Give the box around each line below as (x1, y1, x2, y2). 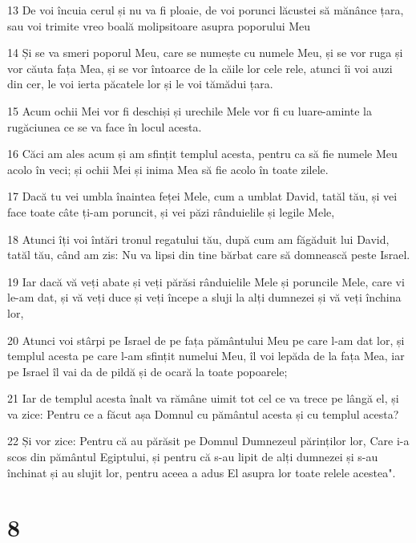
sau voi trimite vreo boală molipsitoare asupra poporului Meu (7, 17, 311, 34)
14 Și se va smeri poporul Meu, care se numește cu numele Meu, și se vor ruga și (7, 44, 403, 61)
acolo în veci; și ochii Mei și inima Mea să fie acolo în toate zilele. (7, 160, 329, 177)
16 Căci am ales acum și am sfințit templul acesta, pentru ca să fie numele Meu (7, 145, 398, 162)
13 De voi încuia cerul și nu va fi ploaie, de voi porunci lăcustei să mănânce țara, (7, 2, 404, 18)
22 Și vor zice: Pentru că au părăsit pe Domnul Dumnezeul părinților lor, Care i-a (7, 432, 410, 449)
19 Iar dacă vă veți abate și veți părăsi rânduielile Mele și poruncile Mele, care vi (7, 273, 405, 290)
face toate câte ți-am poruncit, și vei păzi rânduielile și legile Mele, (7, 203, 335, 220)
